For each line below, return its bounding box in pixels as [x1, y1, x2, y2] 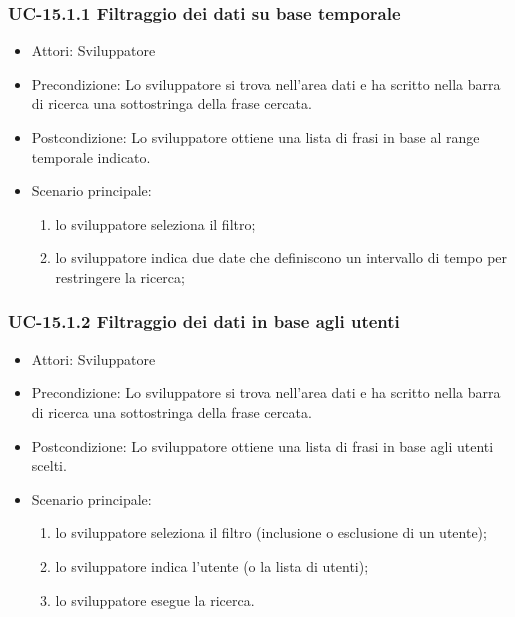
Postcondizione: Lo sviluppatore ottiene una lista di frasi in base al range [31, 127, 480, 147]
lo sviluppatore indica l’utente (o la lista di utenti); [55, 555, 369, 576]
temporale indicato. [31, 146, 151, 167]
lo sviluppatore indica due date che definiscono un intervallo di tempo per [55, 247, 508, 268]
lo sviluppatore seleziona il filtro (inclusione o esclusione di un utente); [55, 522, 487, 543]
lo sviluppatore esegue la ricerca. [55, 589, 255, 610]
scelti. [31, 455, 67, 476]
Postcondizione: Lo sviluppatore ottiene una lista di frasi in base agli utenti [31, 435, 494, 456]
